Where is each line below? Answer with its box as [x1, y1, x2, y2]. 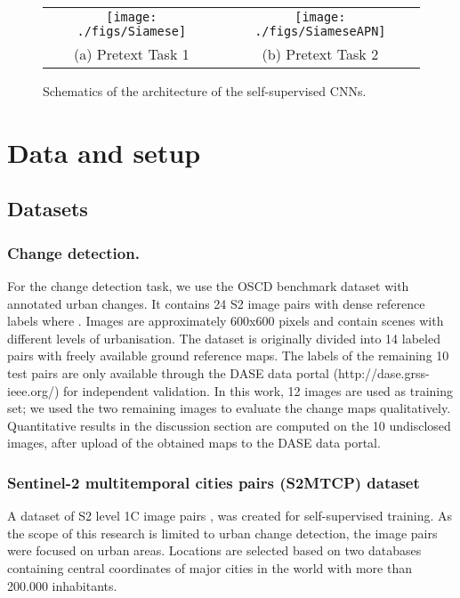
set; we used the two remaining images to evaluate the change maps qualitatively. [7, 399, 451, 417]
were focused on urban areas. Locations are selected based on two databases [7, 541, 422, 560]
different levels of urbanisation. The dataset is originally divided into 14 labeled [7, 328, 440, 347]
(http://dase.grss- [333, 363, 430, 382]
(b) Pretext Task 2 [262, 44, 379, 64]
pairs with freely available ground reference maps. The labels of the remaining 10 [7, 346, 449, 365]
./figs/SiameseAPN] [254, 24, 386, 38]
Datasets [7, 195, 88, 222]
